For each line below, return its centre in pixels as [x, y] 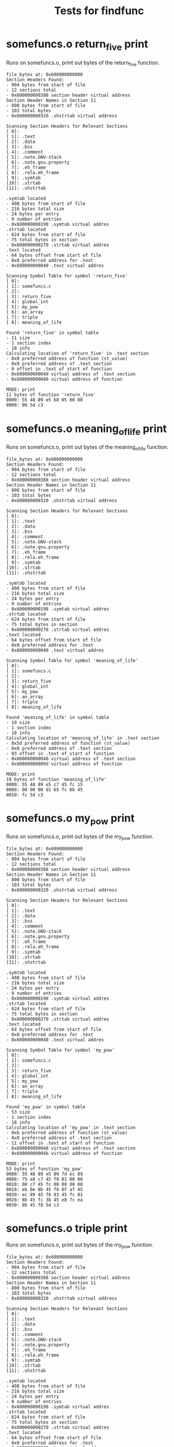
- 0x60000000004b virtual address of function [64, 1153]
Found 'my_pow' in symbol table [46, 1107]
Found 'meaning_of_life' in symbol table [58, 717]
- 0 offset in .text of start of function [59, 369]
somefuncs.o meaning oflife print [86, 430]
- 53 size [18, 1112]
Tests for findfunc [99, 11]
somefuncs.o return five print [77, 45]
